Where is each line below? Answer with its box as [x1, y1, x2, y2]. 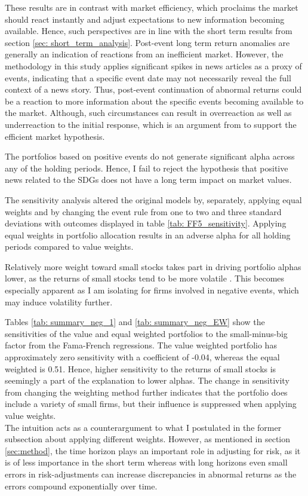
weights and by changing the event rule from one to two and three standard [5, 205, 282, 218]
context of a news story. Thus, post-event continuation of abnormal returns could [5, 83, 302, 96]
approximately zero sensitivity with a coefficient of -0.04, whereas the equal [5, 351, 280, 363]
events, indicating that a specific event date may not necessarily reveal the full [5, 71, 291, 84]
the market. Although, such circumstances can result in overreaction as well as [5, 106, 292, 119]
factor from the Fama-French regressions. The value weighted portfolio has [5, 339, 277, 351]
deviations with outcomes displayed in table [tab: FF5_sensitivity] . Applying [5, 217, 287, 229]
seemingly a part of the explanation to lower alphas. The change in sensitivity [5, 374, 289, 387]
